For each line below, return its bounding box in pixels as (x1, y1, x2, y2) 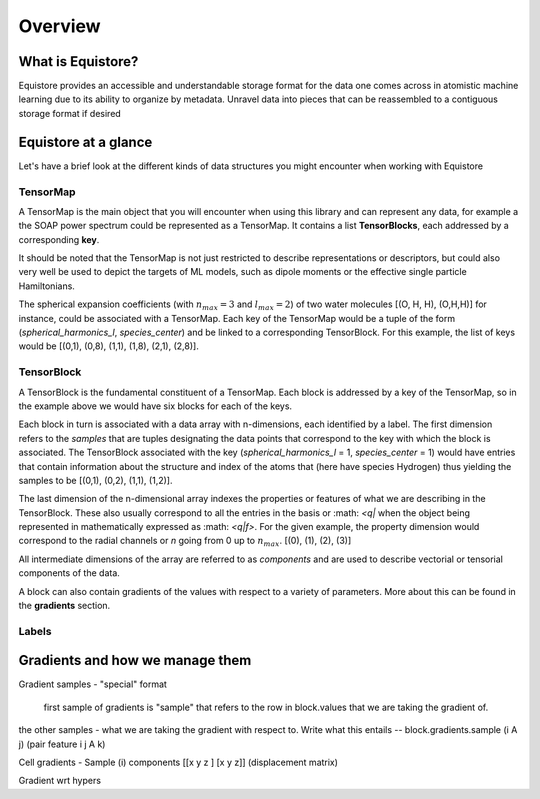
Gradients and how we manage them (18, 652, 252, 669)
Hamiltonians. (18, 280, 75, 292)
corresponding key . (18, 233, 100, 245)
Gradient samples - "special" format (18, 678, 167, 690)
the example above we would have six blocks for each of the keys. (18, 400, 293, 412)
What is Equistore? (18, 53, 139, 70)
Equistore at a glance (18, 133, 153, 150)
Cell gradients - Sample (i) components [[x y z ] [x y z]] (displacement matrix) (18, 756, 339, 769)
